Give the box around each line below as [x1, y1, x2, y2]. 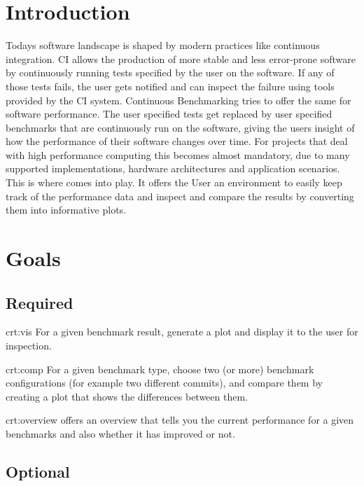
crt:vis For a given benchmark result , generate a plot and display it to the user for [6, 324, 358, 339]
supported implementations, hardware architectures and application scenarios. [6, 161, 340, 176]
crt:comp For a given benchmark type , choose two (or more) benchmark [6, 361, 314, 376]
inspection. [6, 338, 52, 353]
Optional [6, 460, 70, 482]
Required [6, 291, 73, 313]
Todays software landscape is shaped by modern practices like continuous [6, 38, 320, 53]
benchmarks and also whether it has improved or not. [6, 426, 235, 440]
